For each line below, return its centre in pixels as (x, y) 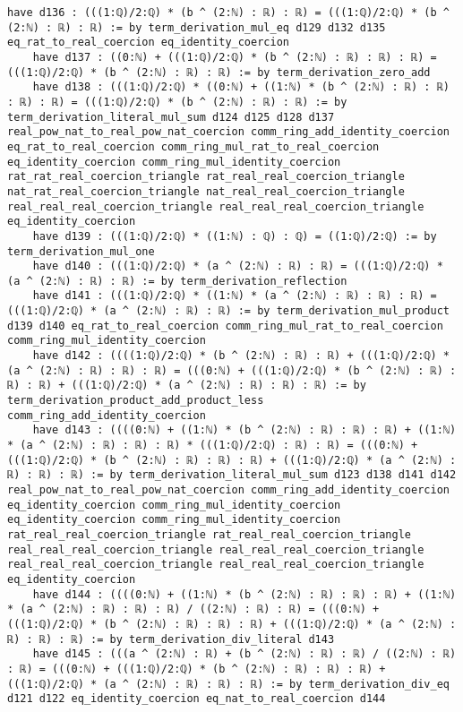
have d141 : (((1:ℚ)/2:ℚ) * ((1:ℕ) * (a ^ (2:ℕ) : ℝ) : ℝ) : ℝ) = (235, 296)
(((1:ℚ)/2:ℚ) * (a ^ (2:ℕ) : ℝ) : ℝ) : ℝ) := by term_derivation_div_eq (228, 684)
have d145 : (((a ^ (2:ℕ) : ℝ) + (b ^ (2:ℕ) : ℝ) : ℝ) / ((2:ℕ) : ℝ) (244, 654)
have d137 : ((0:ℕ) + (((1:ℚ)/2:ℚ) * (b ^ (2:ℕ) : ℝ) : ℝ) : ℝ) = (235, 57)
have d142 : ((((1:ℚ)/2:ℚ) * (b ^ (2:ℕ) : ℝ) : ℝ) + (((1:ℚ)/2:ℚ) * (241, 356)
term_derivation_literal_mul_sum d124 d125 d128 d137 (171, 117)
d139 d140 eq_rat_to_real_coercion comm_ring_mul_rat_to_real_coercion (225, 326)
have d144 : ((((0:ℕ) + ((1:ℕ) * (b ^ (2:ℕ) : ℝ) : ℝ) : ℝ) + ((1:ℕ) (244, 594)
